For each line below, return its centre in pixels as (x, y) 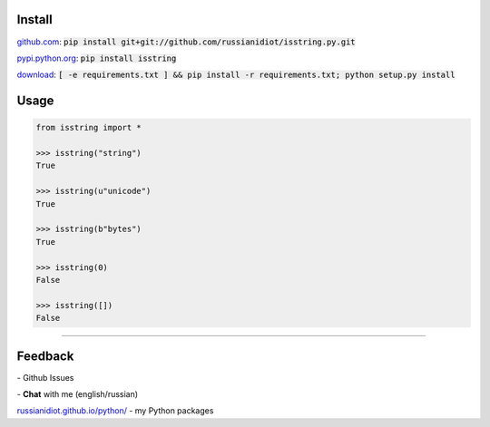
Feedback (45, 356)
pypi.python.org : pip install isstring (97, 58)
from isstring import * (89, 128)
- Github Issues (45, 377)
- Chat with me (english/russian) (78, 394)
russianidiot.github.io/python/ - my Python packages (115, 411)
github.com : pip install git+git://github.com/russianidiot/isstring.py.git (186, 42)
